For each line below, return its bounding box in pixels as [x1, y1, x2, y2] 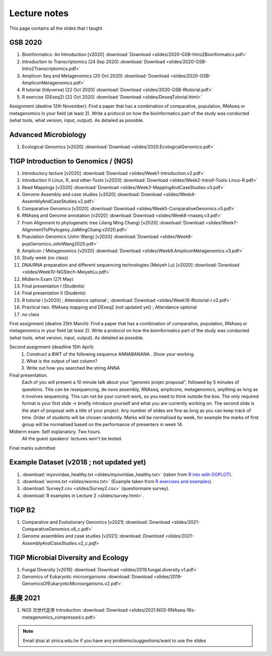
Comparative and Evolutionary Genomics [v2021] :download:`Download [22, 519, 171, 525]
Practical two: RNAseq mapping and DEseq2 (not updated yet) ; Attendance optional [22, 304, 197, 310]
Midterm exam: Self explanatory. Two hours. [9, 429, 101, 435]
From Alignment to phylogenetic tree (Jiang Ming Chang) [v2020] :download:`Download [22, 219, 205, 225]
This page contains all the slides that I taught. [9, 25, 104, 31]
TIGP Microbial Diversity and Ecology [9, 553, 128, 562]
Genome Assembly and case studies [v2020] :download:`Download [22, 191, 162, 197]
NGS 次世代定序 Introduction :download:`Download [22, 607, 128, 613]
